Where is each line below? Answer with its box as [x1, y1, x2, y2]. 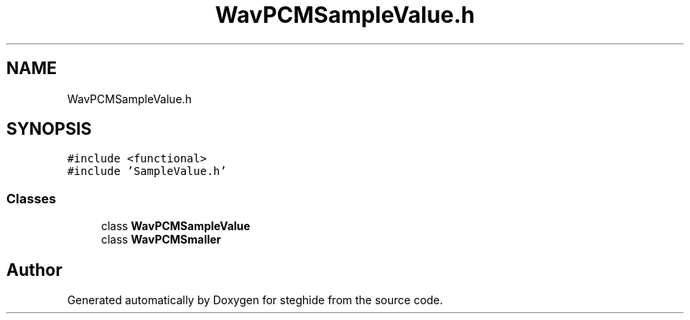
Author [6, 259, 62, 280]
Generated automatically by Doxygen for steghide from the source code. [67, 293, 443, 307]
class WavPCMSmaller [101, 233, 221, 247]
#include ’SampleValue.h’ [67, 165, 227, 178]
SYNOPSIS [6, 119, 92, 140]
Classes [6, 190, 57, 207]
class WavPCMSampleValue [101, 219, 250, 233]
